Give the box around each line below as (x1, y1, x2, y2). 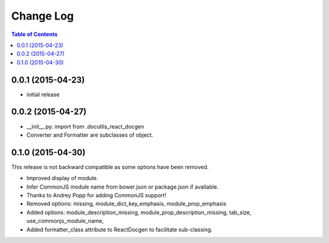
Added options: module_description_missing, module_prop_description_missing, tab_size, (26, 208, 252, 216)
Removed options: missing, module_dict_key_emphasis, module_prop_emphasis (26, 200, 227, 208)
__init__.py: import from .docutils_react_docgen (26, 123, 144, 130)
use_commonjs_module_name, (26, 217, 104, 225)
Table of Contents (11, 31, 58, 38)
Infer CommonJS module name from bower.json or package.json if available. (26, 183, 219, 190)
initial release (26, 90, 60, 98)
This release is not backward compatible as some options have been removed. (11, 163, 209, 170)
